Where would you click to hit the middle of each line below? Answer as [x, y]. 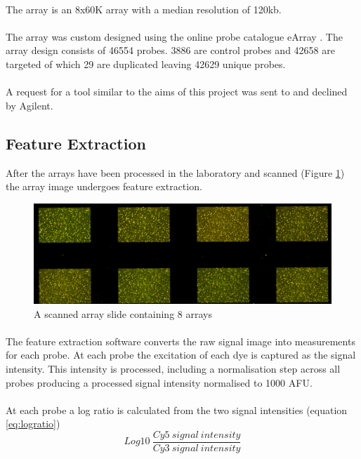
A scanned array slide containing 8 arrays [123, 313]
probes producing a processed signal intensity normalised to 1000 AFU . [159, 382]
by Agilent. [29, 105]
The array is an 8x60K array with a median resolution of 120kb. [144, 9]
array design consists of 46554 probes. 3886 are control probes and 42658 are [170, 50]
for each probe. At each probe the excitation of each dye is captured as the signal [181, 355]
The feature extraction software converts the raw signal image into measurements [180, 341]
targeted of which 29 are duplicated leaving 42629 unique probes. [146, 64]
